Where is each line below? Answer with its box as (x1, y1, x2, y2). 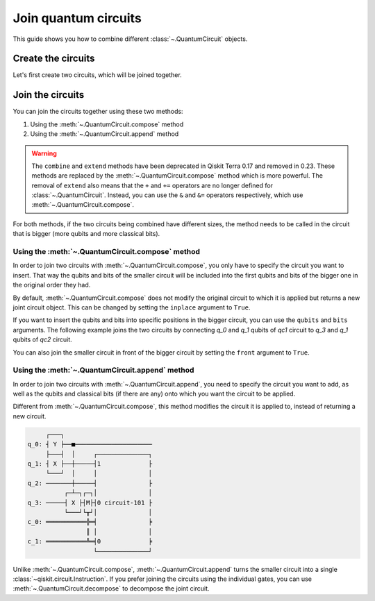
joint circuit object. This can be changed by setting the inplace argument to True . (12, 303, 251, 312)
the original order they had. (12, 281, 91, 289)
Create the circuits (12, 53, 95, 65)
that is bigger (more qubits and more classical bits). (12, 230, 160, 238)
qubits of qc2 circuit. (12, 335, 72, 344)
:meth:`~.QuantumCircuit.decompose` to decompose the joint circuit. (12, 584, 210, 593)
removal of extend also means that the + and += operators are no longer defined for (31, 181, 274, 189)
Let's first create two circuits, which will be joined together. (12, 71, 182, 79)
